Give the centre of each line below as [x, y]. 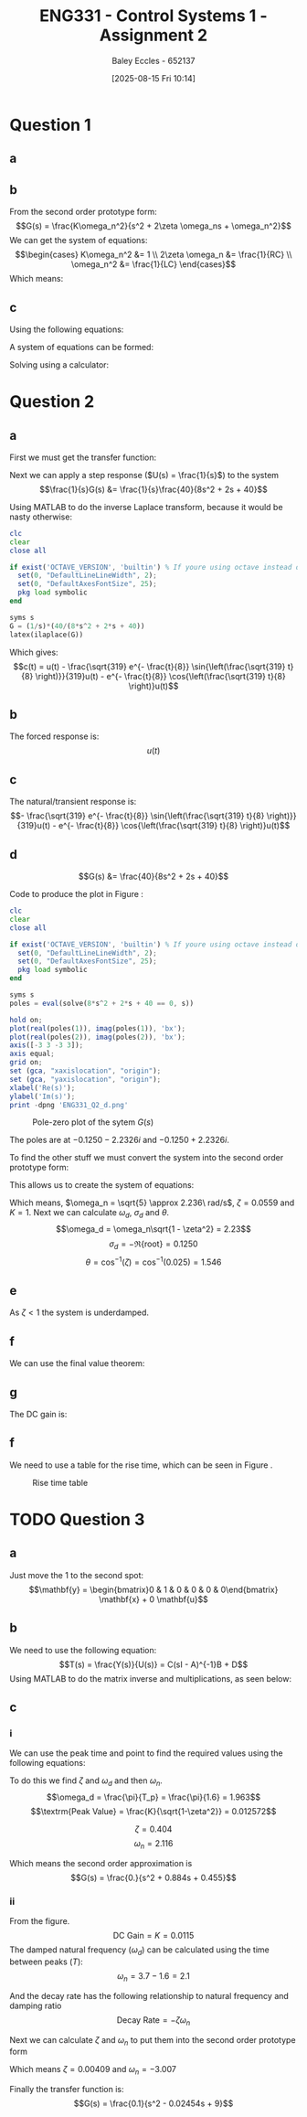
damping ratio [36, 2005]
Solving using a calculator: [59, 364]
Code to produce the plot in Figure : [77, 894]
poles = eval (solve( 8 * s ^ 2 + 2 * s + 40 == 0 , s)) [102, 1003]
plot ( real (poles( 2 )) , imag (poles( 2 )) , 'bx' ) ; [98, 1037]
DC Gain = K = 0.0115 [153, 1936]
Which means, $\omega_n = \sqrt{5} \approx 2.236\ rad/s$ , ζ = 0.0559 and [152, 1203]
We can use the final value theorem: [77, 1363]
